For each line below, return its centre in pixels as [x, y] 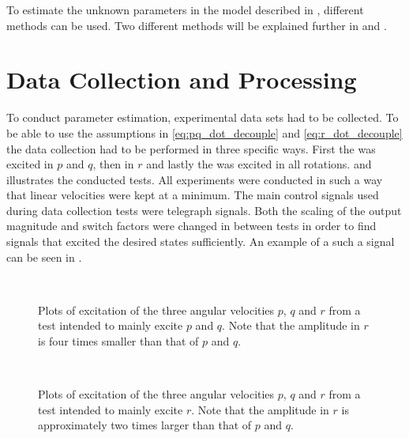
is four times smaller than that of [118, 341]
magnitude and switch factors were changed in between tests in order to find [191, 226]
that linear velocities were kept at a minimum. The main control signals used [193, 195]
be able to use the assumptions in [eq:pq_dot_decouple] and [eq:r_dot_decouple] [204, 132]
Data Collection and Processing [182, 79]
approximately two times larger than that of [145, 425]
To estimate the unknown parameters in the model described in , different [185, 9]
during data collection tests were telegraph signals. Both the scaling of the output [204, 210]
